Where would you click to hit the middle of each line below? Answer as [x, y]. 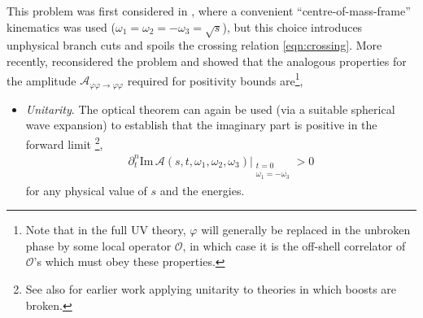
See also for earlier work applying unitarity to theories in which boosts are [211, 289]
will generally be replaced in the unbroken [306, 230]
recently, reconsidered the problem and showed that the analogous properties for [207, 61]
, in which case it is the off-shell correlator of [294, 245]
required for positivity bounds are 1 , [215, 79]
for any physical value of [86, 190]
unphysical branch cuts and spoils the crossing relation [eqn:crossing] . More [194, 45]
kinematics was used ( [61, 26]
